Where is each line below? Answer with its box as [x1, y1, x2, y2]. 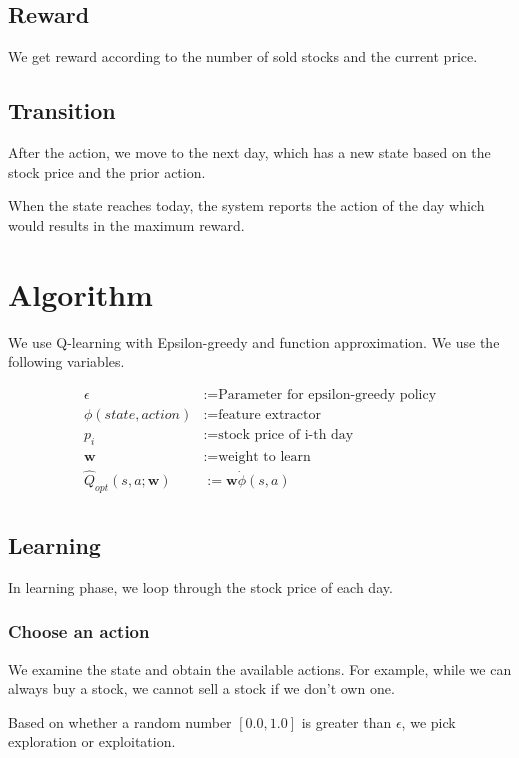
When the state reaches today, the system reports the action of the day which [8, 195, 485, 216]
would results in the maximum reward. [8, 214, 245, 235]
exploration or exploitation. [8, 731, 176, 752]
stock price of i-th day [218, 427, 354, 442]
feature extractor [218, 407, 322, 422]
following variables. [8, 351, 125, 372]
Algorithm [8, 273, 153, 314]
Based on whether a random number [8, 711, 232, 732]
